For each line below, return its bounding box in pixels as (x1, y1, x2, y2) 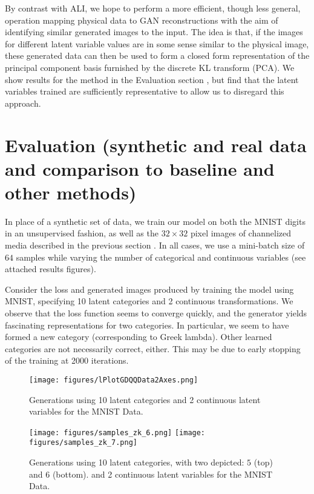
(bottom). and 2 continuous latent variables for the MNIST (52, 467, 272, 480)
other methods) (5, 179, 137, 204)
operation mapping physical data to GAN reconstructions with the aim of (5, 13, 278, 26)
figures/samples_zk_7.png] (29, 438, 137, 447)
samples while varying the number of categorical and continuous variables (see (16, 250, 306, 263)
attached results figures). (5, 262, 96, 275)
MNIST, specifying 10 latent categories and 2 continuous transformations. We (5, 295, 293, 307)
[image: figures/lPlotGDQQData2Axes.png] (29, 375, 198, 384)
